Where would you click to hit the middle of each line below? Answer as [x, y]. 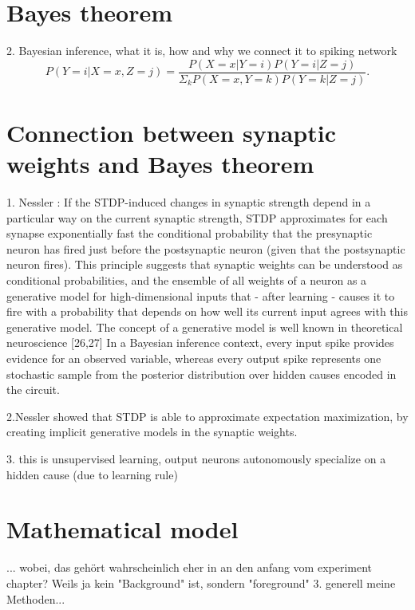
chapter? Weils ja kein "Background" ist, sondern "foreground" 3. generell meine [201, 582]
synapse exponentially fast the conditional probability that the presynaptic [190, 233]
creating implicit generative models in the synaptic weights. [152, 432]
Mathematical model [123, 529]
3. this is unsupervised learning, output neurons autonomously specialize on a [196, 458]
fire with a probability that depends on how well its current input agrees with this [207, 311]
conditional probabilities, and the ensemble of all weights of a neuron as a [187, 280]
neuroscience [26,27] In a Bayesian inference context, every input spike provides [200, 342]
